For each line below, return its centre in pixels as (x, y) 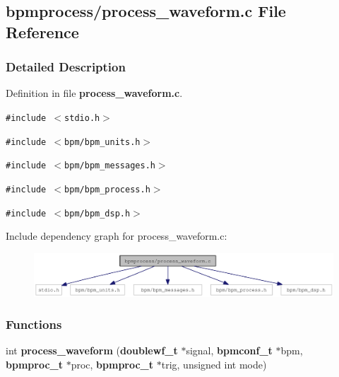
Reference (42, 31)
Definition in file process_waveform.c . (94, 93)
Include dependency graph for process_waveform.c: (117, 236)
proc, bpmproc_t (112, 364)
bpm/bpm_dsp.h (97, 213)
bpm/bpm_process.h (107, 189)
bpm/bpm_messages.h (110, 166)
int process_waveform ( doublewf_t (92, 350)
